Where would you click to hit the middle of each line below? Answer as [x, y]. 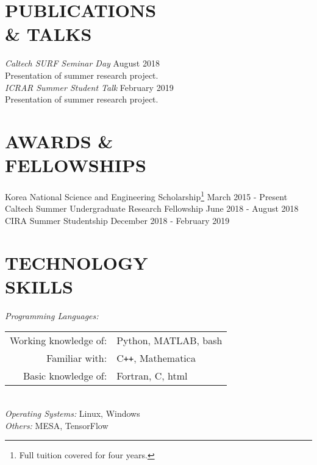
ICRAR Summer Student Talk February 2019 [89, 87]
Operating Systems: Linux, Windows [73, 413]
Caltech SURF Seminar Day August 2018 [82, 63]
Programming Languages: [52, 315]
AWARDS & [59, 141]
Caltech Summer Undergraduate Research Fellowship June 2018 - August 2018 [152, 208]
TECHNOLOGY [77, 262]
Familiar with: [77, 358]
